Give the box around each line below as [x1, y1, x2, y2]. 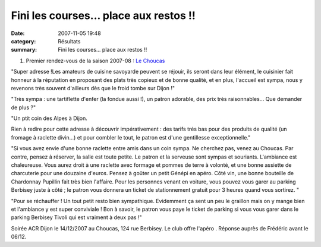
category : [11, 37, 36, 45]
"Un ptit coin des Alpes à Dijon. [11, 115, 87, 122]
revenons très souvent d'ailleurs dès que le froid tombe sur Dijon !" [11, 84, 175, 91]
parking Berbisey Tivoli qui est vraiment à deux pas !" [11, 214, 142, 221]
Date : [11, 30, 25, 37]
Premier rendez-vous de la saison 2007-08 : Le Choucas [26, 57, 165, 64]
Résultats [58, 37, 81, 45]
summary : [11, 46, 37, 53]
